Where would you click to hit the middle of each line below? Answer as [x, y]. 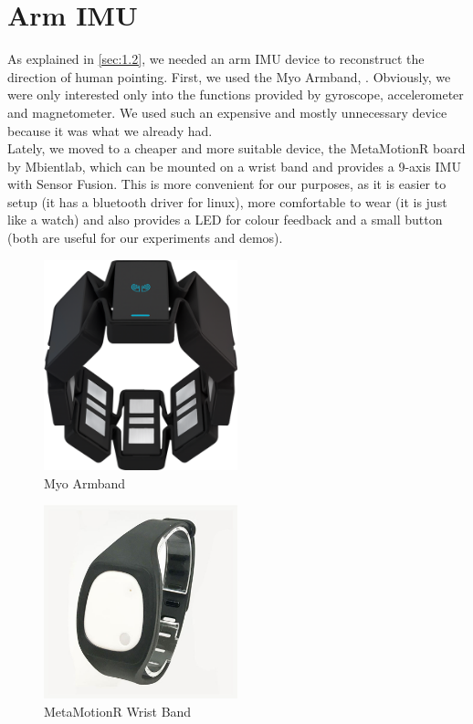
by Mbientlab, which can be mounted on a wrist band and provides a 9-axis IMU [234, 166]
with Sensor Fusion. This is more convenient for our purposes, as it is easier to [227, 184]
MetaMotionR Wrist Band [118, 712]
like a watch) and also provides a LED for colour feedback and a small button [225, 220]
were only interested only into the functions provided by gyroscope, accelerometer [236, 94]
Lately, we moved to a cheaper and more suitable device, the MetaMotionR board [236, 148]
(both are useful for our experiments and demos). [145, 238]
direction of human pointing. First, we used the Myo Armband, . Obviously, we [229, 76]
